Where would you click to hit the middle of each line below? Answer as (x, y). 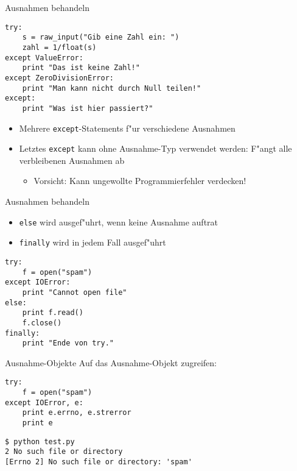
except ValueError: (44, 58)
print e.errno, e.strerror (77, 413)
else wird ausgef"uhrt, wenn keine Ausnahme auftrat (119, 221)
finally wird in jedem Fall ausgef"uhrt (93, 242)
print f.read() (53, 313)
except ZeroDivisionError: (59, 78)
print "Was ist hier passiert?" (88, 108)
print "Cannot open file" (75, 292)
